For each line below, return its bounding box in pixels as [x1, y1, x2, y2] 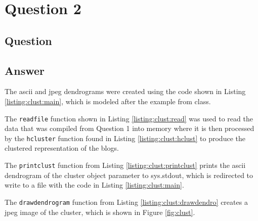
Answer [5, 62, 45, 78]
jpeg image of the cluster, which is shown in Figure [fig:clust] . [5, 206, 195, 217]
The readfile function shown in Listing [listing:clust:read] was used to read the [5, 113, 253, 123]
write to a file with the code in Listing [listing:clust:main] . [5, 180, 184, 190]
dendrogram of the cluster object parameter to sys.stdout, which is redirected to [5, 169, 253, 180]
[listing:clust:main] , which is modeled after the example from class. [5, 96, 211, 106]
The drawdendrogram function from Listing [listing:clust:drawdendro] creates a [5, 196, 248, 207]
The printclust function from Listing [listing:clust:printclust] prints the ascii [5, 160, 246, 170]
